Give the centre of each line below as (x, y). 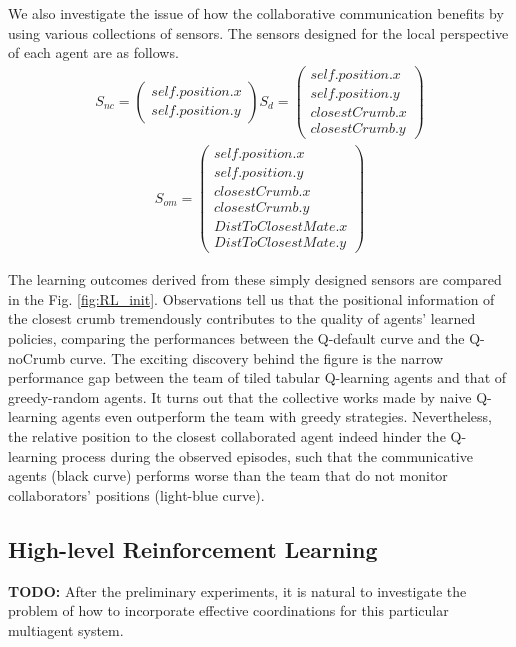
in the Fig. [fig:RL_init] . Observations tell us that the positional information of (251, 298)
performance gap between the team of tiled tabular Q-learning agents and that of (257, 377)
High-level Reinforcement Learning (193, 548)
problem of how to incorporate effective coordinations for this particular (228, 610)
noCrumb (37, 357)
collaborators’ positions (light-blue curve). (136, 494)
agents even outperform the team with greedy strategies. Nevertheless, (276, 416)
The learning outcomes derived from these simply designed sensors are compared (255, 279)
